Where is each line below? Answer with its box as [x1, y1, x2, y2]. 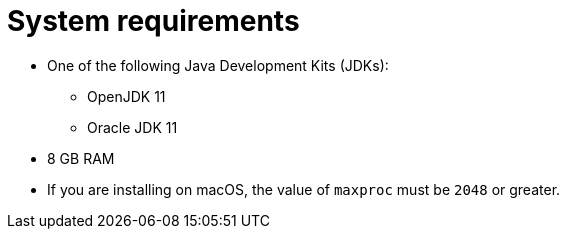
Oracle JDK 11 [87, 118, 178, 136]
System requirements [7, 4, 300, 38]
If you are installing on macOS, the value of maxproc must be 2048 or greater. [47, 180, 561, 198]
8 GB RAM [47, 149, 115, 167]
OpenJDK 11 [87, 87, 166, 105]
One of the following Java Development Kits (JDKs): [47, 56, 389, 74]
